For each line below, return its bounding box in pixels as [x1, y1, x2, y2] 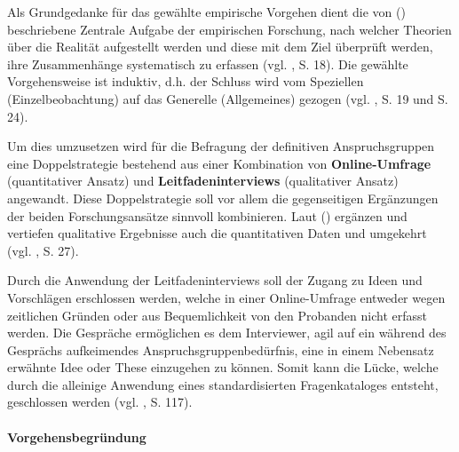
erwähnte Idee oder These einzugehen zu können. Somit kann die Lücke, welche [7, 358, 439, 377]
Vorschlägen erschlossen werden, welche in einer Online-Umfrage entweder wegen [7, 288, 446, 306]
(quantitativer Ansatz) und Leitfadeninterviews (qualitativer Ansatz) [7, 171, 399, 190]
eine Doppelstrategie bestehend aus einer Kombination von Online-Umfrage [7, 154, 431, 172]
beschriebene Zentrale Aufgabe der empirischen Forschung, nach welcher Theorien [7, 20, 452, 38]
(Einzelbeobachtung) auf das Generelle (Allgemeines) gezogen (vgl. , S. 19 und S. [7, 89, 448, 107]
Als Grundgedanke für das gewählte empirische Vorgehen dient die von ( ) [7, 3, 406, 20]
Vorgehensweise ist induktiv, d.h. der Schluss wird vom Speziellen [7, 72, 364, 91]
